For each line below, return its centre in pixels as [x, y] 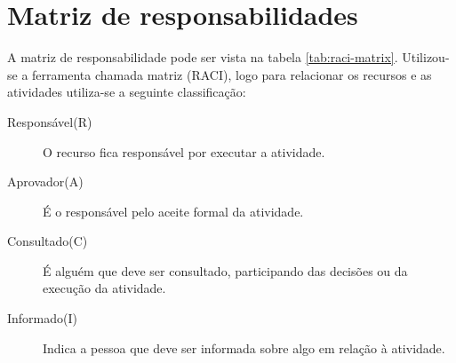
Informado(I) [43, 318]
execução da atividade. [104, 288]
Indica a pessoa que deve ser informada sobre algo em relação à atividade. [244, 347]
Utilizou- [426, 57]
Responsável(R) [50, 121]
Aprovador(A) [45, 181]
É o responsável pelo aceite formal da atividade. [173, 211]
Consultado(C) [48, 241]
